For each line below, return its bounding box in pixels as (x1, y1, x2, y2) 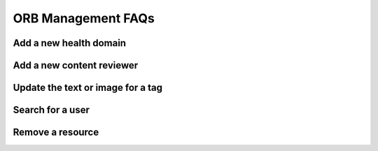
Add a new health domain (13, 37, 126, 49)
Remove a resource (13, 127, 99, 138)
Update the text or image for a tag (13, 82, 162, 94)
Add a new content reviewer (13, 59, 139, 71)
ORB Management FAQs (13, 10, 155, 26)
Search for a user (13, 104, 90, 116)
